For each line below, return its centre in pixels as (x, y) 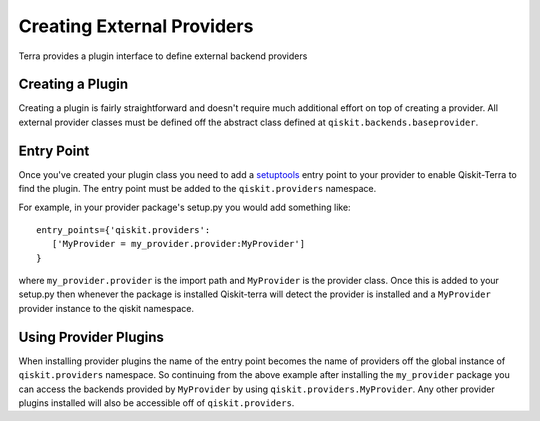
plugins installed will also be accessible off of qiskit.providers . (156, 402)
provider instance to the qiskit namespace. (106, 308)
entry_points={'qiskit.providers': (123, 229)
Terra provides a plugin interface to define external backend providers (163, 56)
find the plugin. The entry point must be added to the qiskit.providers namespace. (197, 189)
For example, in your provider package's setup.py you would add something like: (184, 207)
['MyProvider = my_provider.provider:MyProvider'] (178, 244)
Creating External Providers (136, 26)
